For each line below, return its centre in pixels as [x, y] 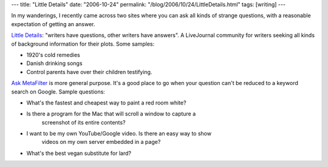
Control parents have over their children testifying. [89, 72]
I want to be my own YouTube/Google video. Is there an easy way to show [119, 134]
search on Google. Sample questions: [58, 92]
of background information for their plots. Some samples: [83, 44]
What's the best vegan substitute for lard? [79, 153]
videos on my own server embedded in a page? [101, 142]
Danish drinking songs [54, 63]
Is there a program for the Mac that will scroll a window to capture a [111, 114]
